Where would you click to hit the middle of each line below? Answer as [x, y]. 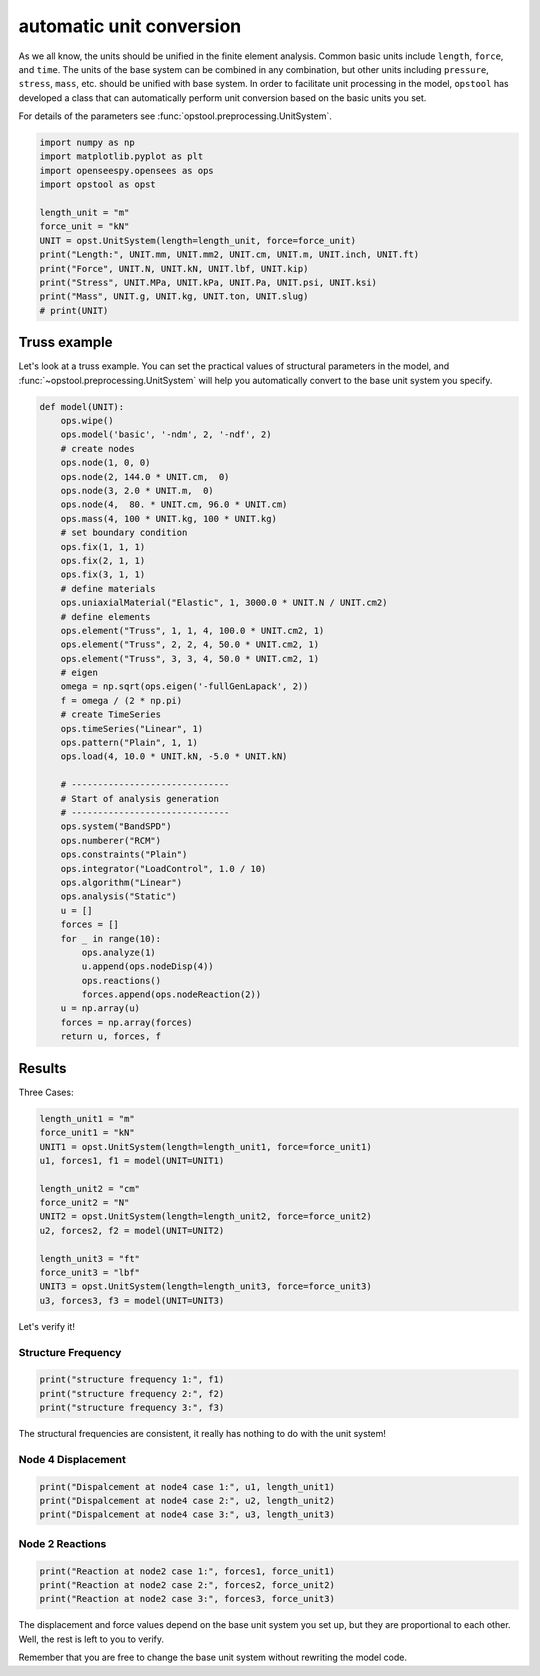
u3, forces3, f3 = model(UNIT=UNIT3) [132, 1300]
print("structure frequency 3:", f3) [132, 1408]
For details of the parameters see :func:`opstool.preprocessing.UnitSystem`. [175, 116]
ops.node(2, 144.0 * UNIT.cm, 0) [145, 476]
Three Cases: [46, 1092]
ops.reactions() [121, 980]
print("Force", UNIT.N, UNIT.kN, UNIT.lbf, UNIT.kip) [174, 268]
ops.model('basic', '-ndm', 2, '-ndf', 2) [166, 434]
